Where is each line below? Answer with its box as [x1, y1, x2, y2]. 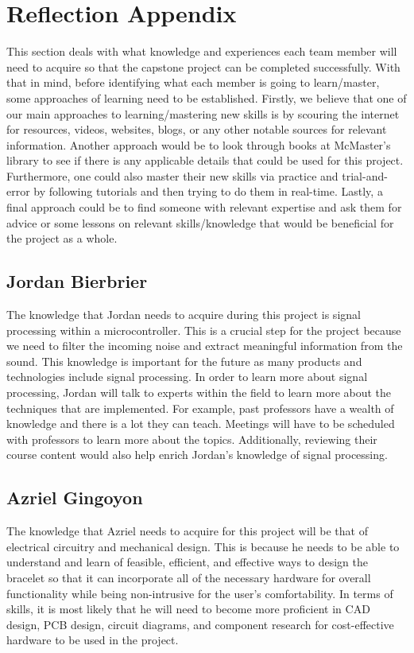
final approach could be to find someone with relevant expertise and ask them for [6, 199, 402, 216]
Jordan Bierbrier [6, 269, 148, 293]
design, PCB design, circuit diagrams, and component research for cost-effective [6, 616, 394, 632]
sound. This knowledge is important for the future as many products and [6, 352, 362, 369]
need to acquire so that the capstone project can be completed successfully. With [6, 58, 400, 75]
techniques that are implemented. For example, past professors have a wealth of [6, 399, 394, 416]
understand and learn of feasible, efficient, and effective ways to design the [6, 554, 368, 570]
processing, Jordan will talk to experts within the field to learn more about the [6, 384, 392, 401]
